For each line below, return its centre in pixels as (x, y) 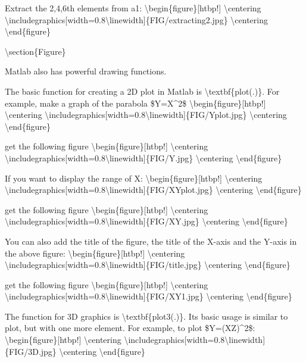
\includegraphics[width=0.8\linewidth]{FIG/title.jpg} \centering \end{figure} (148, 265)
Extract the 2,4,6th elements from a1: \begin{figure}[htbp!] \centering (133, 8)
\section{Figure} (35, 51)
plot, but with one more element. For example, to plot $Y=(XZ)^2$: (130, 328)
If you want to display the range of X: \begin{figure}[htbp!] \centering (134, 178)
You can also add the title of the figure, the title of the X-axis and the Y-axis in (151, 241)
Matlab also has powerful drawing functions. (86, 71)
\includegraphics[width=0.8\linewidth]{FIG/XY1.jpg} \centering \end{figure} (149, 296)
